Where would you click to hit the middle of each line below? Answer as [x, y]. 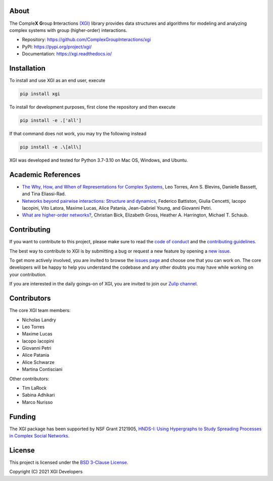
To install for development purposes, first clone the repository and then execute [92, 107]
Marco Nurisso [37, 402]
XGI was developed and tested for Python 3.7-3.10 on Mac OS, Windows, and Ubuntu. [99, 160]
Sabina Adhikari [38, 395]
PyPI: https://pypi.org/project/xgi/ [57, 47]
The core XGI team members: [40, 310]
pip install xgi [40, 94]
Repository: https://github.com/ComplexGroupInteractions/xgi [86, 40]
